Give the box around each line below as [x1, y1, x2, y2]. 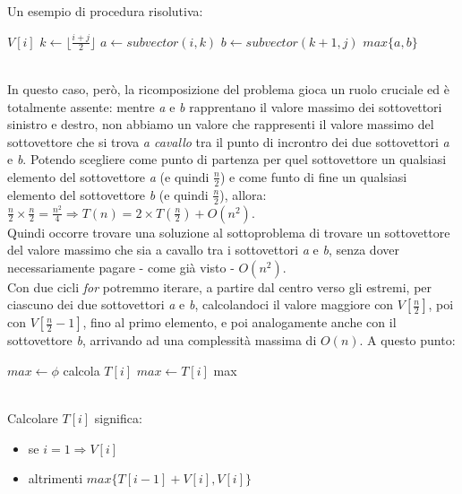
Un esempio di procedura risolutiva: [7, 2, 203, 20]
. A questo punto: [359, 331, 456, 350]
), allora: [219, 185, 267, 204]
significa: [94, 409, 142, 428]
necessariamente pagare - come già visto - [7, 257, 235, 276]
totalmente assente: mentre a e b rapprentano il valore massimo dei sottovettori [7, 97, 442, 116]
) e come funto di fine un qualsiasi [219, 167, 407, 186]
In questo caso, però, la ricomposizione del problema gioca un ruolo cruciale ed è [7, 80, 449, 99]
